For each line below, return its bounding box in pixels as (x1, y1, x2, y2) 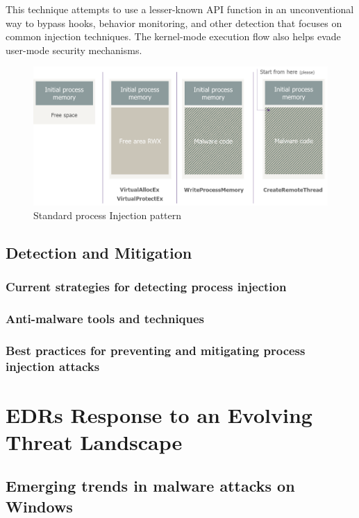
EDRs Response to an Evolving (6, 400, 312, 429)
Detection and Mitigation (6, 241, 192, 263)
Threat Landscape (6, 427, 183, 456)
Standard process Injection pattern (33, 207, 182, 222)
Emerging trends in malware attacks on (6, 475, 295, 497)
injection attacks (6, 357, 100, 374)
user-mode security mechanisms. (6, 42, 142, 57)
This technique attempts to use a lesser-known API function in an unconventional (6, 2, 354, 16)
